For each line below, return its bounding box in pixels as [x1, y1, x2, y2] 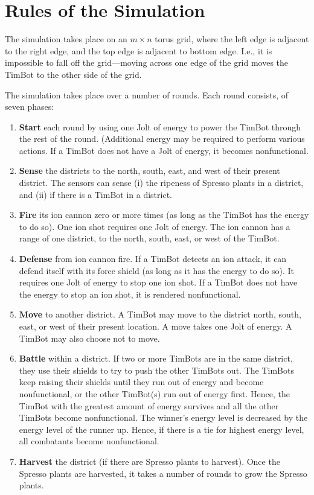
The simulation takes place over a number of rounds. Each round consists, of [5, 88, 289, 101]
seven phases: [5, 100, 54, 113]
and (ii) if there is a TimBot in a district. [19, 188, 172, 200]
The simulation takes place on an [5, 33, 127, 45]
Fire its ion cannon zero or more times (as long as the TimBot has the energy [19, 208, 309, 221]
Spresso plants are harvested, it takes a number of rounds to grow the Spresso [19, 467, 307, 479]
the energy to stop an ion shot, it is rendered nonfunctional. [19, 287, 241, 300]
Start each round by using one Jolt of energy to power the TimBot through [19, 120, 301, 133]
